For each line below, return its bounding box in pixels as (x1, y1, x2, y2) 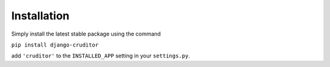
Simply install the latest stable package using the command (11, 30, 161, 37)
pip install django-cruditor (11, 41, 99, 48)
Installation (11, 9, 70, 22)
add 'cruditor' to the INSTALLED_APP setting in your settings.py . (11, 52, 191, 60)
